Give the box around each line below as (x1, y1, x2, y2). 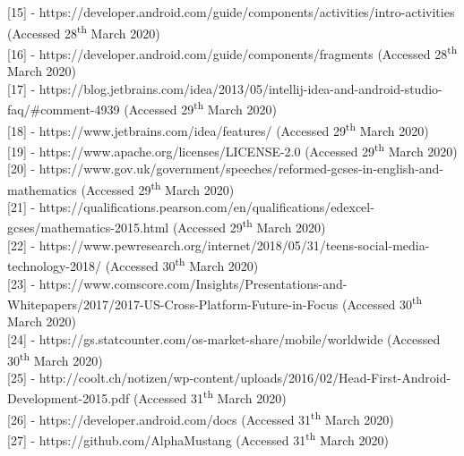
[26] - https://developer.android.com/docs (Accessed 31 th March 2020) (7, 407, 394, 428)
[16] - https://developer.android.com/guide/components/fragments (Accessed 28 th (7, 41, 458, 63)
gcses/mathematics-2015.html (7, 218, 169, 237)
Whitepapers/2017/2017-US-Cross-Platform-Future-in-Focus (7, 294, 339, 313)
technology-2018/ (7, 256, 101, 274)
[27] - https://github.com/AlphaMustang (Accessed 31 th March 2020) (7, 427, 389, 449)
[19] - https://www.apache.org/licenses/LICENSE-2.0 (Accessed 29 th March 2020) (7, 139, 458, 160)
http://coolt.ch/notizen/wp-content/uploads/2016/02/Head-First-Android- (39, 367, 451, 386)
